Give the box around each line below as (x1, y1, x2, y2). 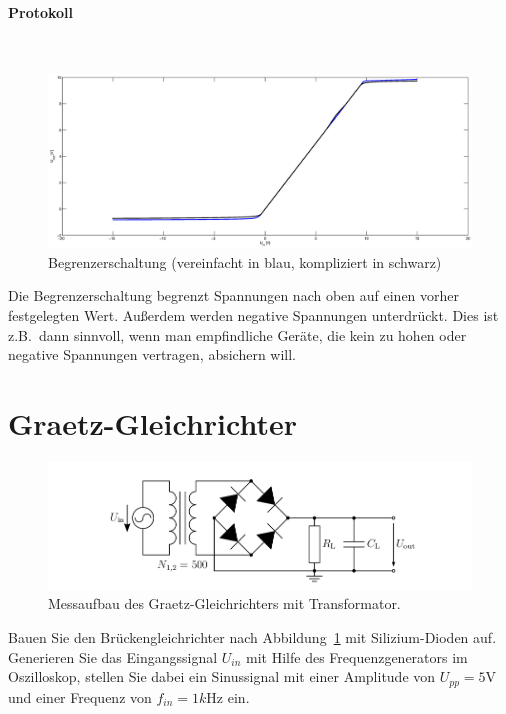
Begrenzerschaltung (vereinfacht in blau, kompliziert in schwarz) (48, 251, 442, 272)
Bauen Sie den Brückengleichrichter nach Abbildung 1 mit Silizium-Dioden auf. (8, 626, 497, 647)
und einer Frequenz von (8, 686, 152, 707)
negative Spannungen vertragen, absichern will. (8, 344, 297, 365)
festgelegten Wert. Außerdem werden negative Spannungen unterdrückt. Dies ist (8, 305, 499, 326)
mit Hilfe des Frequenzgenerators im (246, 646, 468, 667)
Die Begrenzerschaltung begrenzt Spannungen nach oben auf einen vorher (8, 285, 460, 306)
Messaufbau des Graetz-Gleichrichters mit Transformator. (48, 593, 401, 614)
